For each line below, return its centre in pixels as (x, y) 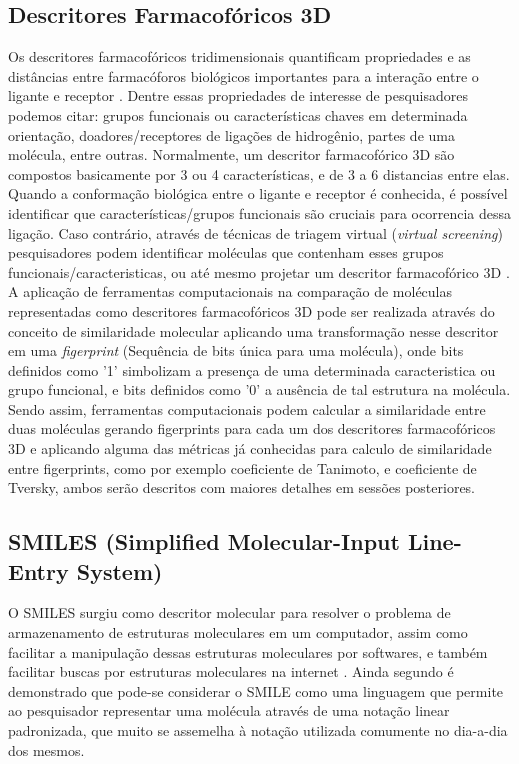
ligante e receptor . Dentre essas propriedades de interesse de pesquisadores (238, 95)
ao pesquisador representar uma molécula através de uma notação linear (229, 710)
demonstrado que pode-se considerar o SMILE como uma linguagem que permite (256, 690)
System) (119, 570)
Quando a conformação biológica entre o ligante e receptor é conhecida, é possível (258, 193)
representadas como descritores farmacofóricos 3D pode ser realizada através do (251, 310)
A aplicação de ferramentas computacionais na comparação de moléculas (230, 291)
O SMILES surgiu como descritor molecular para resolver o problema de (229, 612)
